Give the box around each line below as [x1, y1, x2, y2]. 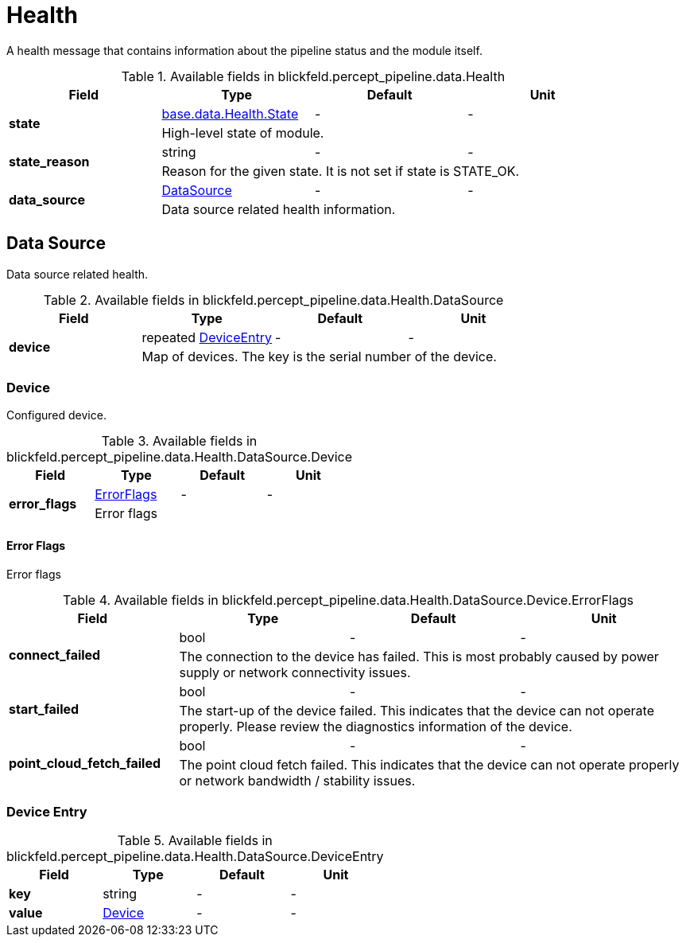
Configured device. [6, 408, 107, 423]
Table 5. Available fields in [117, 832, 273, 849]
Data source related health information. [161, 201, 396, 217]
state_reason [9, 153, 90, 170]
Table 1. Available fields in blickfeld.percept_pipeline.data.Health [121, 68, 506, 84]
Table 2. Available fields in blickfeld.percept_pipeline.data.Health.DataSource [43, 291, 504, 308]
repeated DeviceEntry [141, 329, 273, 345]
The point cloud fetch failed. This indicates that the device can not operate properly [179, 756, 680, 773]
